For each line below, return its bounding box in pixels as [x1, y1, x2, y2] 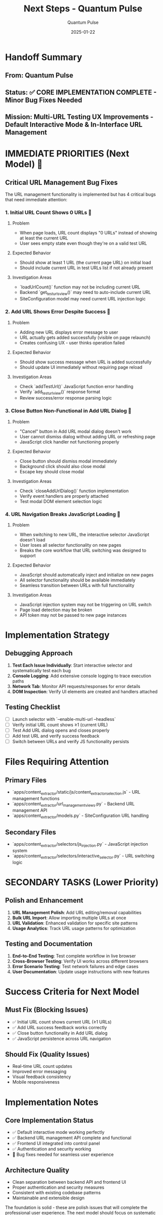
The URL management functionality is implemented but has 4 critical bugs [5, 191, 156, 197]
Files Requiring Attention [5, 756, 109, 767]
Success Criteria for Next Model [5, 986, 139, 997]
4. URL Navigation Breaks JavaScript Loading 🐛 [5, 511, 121, 518]
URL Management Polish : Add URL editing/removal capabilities [12, 909, 142, 915]
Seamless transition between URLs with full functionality [19, 582, 135, 588]
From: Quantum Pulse [5, 71, 74, 80]
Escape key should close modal [19, 468, 84, 474]
